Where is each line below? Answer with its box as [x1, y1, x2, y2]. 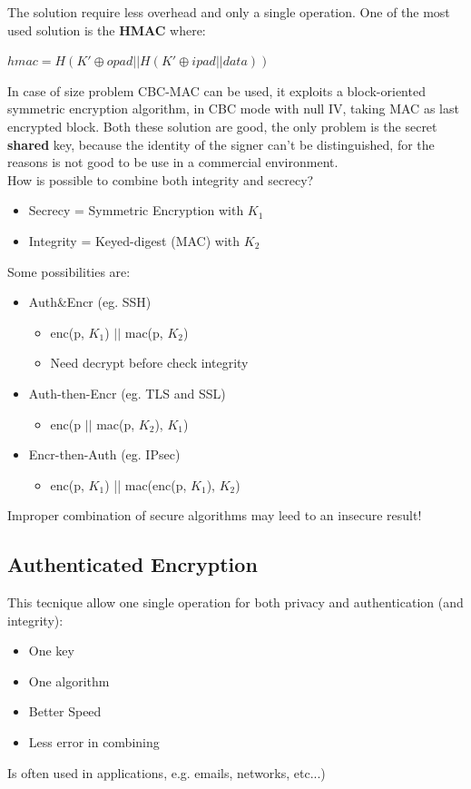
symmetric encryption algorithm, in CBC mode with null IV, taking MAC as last [7, 99, 459, 118]
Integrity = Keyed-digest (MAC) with [28, 231, 240, 250]
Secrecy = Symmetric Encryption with [28, 201, 244, 220]
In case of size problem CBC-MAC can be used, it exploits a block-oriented [7, 81, 426, 100]
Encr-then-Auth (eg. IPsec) [28, 445, 181, 464]
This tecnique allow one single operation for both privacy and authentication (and [7, 593, 464, 612]
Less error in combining [28, 733, 160, 752]
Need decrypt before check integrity [50, 353, 249, 372]
